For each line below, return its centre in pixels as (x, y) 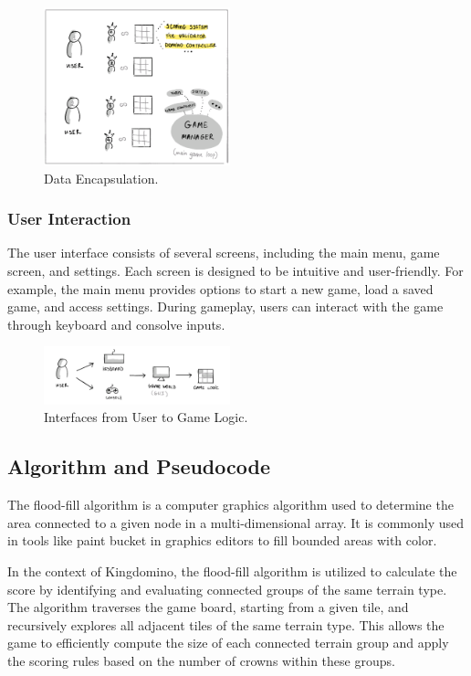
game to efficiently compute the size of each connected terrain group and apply (228, 643)
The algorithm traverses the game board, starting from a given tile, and (208, 607)
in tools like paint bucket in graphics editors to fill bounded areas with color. (222, 540)
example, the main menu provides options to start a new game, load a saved (220, 288)
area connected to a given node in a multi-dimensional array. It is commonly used (236, 522)
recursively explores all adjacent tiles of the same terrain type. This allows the (226, 624)
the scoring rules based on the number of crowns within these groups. (201, 661)
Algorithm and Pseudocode (139, 466)
